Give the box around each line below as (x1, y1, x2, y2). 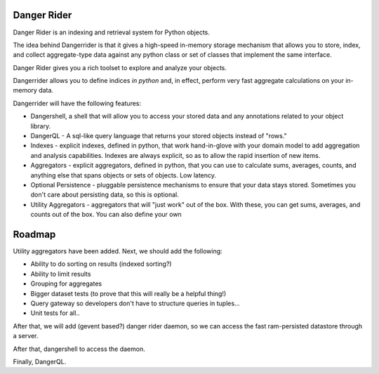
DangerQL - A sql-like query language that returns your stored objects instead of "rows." (30, 132, 287, 140)
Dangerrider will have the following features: (13, 99, 142, 107)
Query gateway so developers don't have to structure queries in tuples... (30, 299, 240, 308)
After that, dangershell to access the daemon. (13, 345, 145, 353)
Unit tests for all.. (30, 309, 80, 317)
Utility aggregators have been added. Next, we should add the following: (13, 247, 222, 255)
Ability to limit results (30, 269, 91, 278)
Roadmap (13, 228, 56, 240)
